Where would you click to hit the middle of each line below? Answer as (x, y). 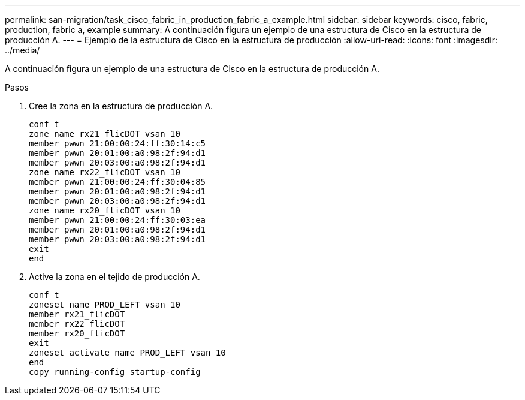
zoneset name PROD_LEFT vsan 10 (105, 305)
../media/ (22, 50)
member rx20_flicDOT (77, 333)
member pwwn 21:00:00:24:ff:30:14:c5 (117, 143)
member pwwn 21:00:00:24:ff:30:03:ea (117, 220)
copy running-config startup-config (115, 372)
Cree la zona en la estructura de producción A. (121, 106)
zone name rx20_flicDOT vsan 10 (105, 210)
